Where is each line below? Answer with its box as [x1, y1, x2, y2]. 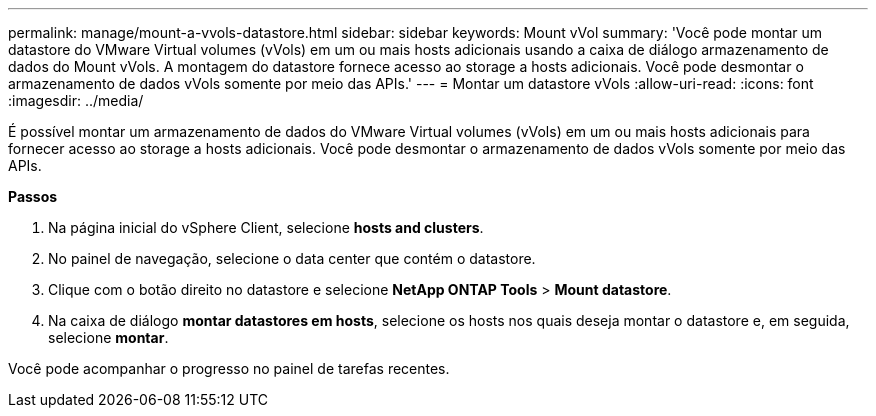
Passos [8, 188, 58, 205]
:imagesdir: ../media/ [8, 92, 144, 109]
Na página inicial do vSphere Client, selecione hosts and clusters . [48, 219, 484, 236]
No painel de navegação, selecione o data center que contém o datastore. [48, 250, 536, 267]
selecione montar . [48, 329, 169, 346]
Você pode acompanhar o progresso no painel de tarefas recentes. [8, 360, 450, 377]
